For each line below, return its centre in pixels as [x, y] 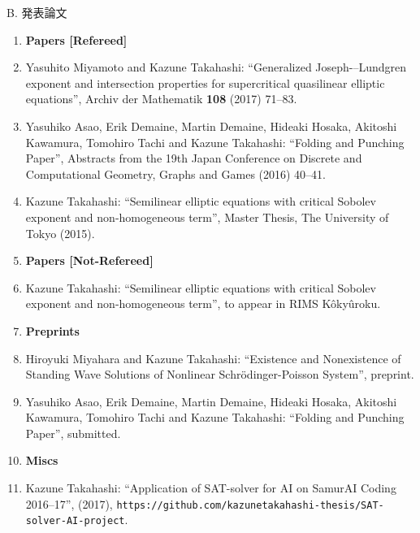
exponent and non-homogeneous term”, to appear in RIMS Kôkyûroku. [203, 303]
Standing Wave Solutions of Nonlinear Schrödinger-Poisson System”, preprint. [220, 374]
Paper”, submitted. [73, 433]
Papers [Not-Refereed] [89, 260]
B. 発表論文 [37, 12]
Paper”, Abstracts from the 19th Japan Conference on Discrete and [194, 158]
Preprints [52, 330]
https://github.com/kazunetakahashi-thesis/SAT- [250, 505]
